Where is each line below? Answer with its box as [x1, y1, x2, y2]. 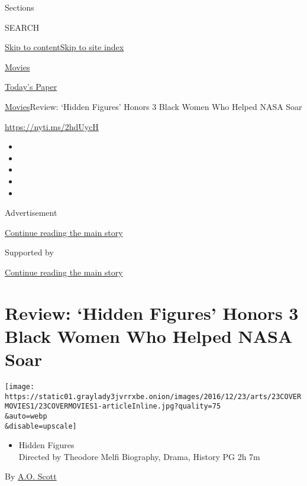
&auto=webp [5, 412, 47, 420]
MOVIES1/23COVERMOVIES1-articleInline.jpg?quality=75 [5, 402, 221, 411]
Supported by [5, 246, 54, 258]
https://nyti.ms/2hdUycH [5, 120, 99, 132]
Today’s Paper [5, 80, 57, 93]
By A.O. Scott [5, 470, 57, 482]
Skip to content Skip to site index [5, 41, 124, 53]
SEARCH [5, 21, 40, 33]
